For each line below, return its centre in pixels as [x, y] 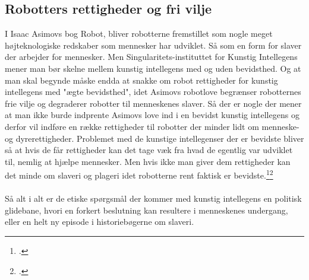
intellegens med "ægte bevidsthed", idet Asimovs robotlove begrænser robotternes [153, 92]
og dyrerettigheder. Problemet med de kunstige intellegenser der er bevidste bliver [154, 138]
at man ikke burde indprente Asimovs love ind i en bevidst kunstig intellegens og [152, 115]
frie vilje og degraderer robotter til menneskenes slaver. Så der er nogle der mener [153, 103]
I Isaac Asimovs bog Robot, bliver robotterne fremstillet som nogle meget [139, 34]
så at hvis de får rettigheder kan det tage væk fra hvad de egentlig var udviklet [149, 150]
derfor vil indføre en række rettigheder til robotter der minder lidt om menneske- [152, 126]
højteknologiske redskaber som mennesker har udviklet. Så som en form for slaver [153, 45]
